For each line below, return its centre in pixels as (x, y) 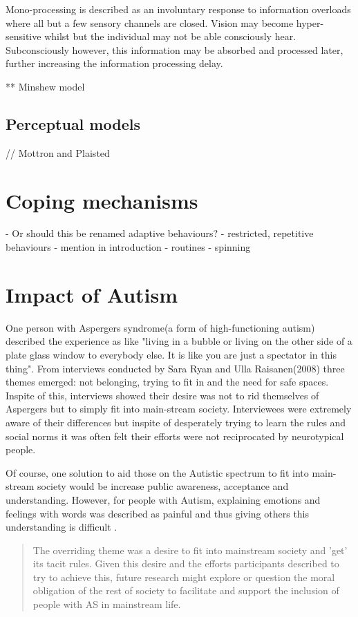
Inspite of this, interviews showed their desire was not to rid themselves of (162, 395)
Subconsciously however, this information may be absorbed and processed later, (175, 49)
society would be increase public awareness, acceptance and (163, 486)
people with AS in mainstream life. (107, 604)
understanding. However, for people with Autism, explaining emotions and (163, 499)
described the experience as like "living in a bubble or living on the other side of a (179, 341)
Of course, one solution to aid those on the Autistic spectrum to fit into (157, 472)
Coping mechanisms (102, 200)
